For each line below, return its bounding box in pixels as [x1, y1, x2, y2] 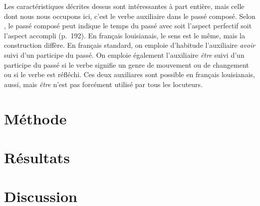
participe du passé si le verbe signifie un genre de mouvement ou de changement [4, 59, 249, 70]
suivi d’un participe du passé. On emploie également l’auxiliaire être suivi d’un [4, 49, 245, 60]
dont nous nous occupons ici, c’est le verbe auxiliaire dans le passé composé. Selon [4, 10, 256, 21]
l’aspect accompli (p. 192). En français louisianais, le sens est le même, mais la [4, 30, 246, 40]
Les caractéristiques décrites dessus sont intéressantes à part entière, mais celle [4, 1, 245, 11]
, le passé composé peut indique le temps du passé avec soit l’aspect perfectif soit [4, 20, 252, 31]
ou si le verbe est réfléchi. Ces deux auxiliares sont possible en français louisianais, [4, 69, 255, 80]
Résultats [4, 147, 70, 167]
